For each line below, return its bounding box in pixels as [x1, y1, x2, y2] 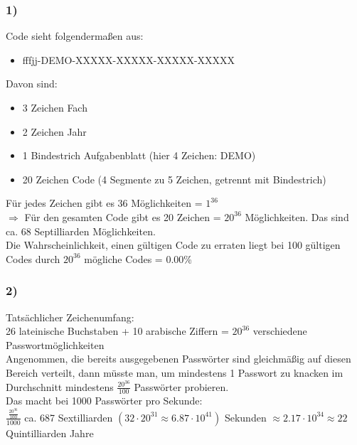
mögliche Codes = [84, 251, 163, 266]
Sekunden [224, 409, 267, 424]
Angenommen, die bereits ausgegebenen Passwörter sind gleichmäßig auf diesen [6, 351, 351, 366]
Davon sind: [6, 76, 58, 91]
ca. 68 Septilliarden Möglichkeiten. [6, 223, 156, 238]
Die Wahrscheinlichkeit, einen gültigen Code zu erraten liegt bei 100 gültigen [6, 237, 341, 252]
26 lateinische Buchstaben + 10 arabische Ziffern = [6, 323, 229, 338]
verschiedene [252, 323, 307, 338]
